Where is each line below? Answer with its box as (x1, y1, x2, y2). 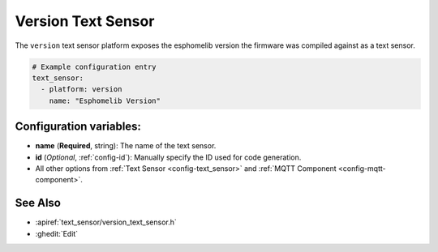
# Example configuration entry (32, 62, 157, 71)
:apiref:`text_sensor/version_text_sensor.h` (35, 217, 178, 227)
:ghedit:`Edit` (35, 229, 79, 238)
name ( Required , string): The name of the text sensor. (35, 141, 217, 151)
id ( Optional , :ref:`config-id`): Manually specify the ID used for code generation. (35, 152, 302, 162)
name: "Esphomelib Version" (49, 96, 161, 105)
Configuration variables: (15, 120, 142, 134)
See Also (15, 196, 61, 210)
